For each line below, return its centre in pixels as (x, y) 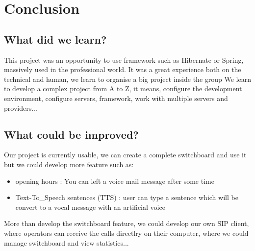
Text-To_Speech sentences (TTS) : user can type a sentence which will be (127, 197)
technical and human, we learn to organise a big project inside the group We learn (127, 79)
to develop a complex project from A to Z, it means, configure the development (123, 88)
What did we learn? (55, 39)
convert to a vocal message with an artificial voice (90, 207)
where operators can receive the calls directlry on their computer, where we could (126, 233)
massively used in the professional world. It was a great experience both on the (123, 69)
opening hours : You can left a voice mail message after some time (115, 181)
